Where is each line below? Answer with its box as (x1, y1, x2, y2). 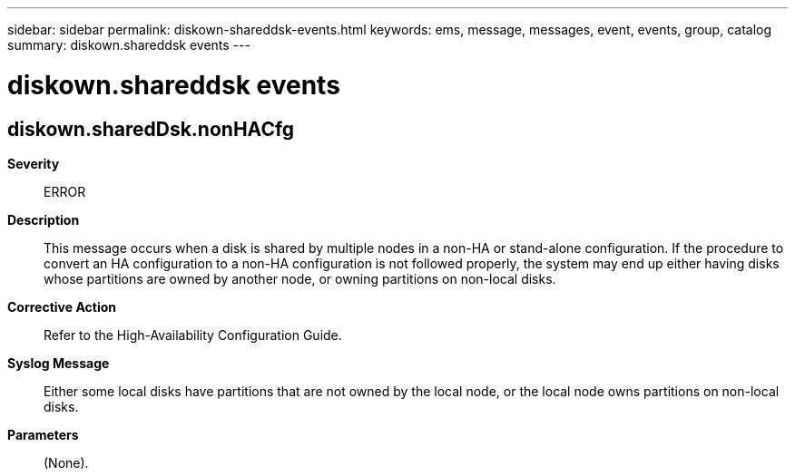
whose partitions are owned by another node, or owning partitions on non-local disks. (44, 270, 556, 287)
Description (7, 211, 80, 228)
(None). (44, 454, 89, 471)
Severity (7, 155, 60, 171)
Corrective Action (7, 298, 116, 315)
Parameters (7, 426, 79, 442)
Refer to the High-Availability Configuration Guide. (44, 326, 342, 343)
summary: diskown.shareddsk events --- (7, 37, 250, 53)
